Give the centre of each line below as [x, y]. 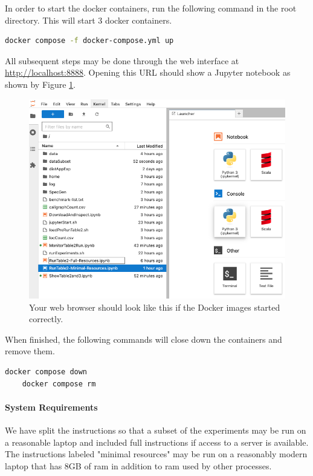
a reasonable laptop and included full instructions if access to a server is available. [157, 442]
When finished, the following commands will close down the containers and [144, 339]
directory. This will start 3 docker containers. [89, 20]
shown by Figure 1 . [40, 84]
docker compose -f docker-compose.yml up [89, 41]
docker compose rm [59, 384]
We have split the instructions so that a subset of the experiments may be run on [156, 430]
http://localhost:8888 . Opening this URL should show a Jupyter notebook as [148, 72]
